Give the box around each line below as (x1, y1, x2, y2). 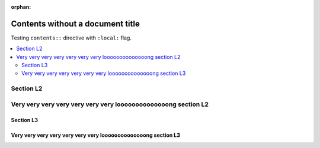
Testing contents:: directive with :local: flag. (11, 34, 132, 41)
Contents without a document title (11, 18, 140, 29)
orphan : (11, 4, 31, 10)
